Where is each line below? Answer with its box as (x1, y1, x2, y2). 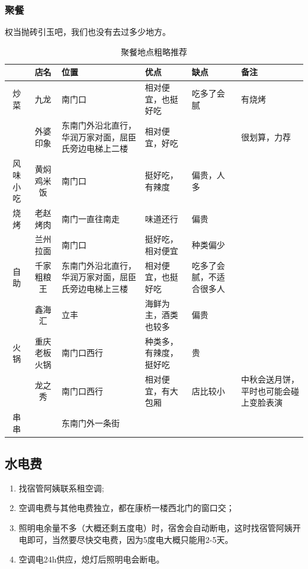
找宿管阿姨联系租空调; (18, 481, 104, 494)
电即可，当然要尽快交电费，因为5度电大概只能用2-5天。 (18, 533, 233, 545)
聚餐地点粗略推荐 (121, 45, 187, 57)
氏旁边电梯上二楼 (61, 142, 128, 155)
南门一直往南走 (61, 212, 120, 224)
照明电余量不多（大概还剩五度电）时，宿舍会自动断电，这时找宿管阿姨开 (18, 522, 301, 534)
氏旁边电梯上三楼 (61, 282, 128, 294)
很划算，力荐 (240, 130, 291, 143)
